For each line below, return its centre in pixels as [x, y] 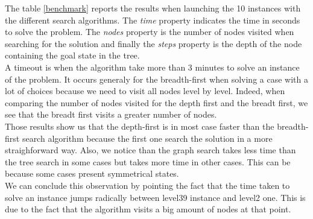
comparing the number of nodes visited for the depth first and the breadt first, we [156, 102]
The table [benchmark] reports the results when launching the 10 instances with [153, 8]
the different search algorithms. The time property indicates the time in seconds [153, 20]
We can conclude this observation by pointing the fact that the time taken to [147, 185]
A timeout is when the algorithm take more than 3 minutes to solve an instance [152, 67]
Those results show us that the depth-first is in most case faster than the [140, 126]
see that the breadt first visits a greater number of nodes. [111, 114]
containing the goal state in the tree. [72, 55]
